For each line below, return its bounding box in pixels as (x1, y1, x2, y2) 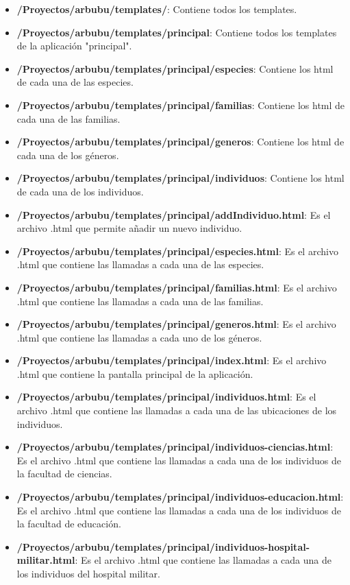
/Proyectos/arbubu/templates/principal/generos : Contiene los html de (16, 134, 345, 149)
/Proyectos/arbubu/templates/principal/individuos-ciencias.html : (16, 440, 334, 454)
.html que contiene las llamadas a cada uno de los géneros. (16, 330, 262, 344)
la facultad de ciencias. (16, 466, 112, 481)
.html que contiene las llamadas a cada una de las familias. (16, 294, 264, 308)
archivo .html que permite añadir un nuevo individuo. (16, 221, 242, 235)
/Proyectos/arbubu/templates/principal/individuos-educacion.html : (16, 490, 344, 504)
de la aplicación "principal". (16, 38, 132, 53)
